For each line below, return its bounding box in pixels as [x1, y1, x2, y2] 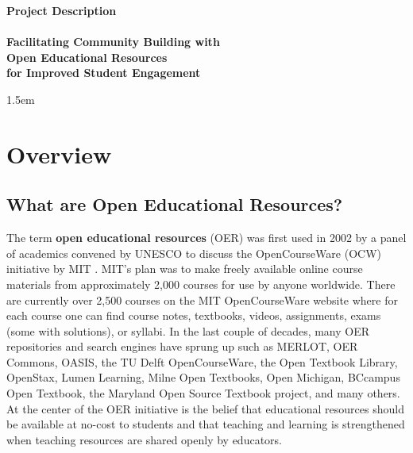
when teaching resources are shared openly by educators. [6, 431, 282, 447]
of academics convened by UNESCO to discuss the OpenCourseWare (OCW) [6, 244, 381, 261]
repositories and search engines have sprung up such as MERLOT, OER [6, 338, 358, 355]
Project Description [6, 2, 117, 18]
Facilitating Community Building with [6, 33, 220, 50]
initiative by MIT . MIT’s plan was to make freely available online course [6, 260, 363, 277]
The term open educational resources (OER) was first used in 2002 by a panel [6, 229, 407, 246]
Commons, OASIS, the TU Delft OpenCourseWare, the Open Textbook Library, [6, 353, 398, 370]
